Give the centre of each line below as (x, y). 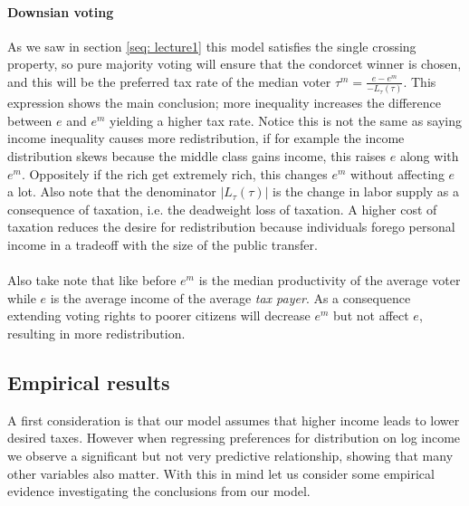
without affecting (397, 173)
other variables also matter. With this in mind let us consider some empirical (221, 473)
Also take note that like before (92, 280)
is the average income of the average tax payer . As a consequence (230, 297)
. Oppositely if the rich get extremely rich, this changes (174, 173)
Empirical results (89, 382)
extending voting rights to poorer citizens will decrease (159, 315)
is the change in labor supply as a (366, 191)
